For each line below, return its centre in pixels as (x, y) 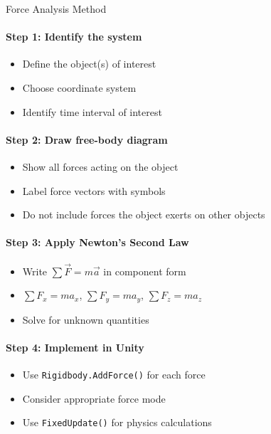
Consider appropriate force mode (94, 398)
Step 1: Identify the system (74, 37)
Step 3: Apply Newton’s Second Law (97, 242)
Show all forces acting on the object (100, 166)
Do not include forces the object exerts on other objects (144, 215)
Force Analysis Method (56, 9)
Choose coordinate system (79, 87)
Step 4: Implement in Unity (75, 347)
